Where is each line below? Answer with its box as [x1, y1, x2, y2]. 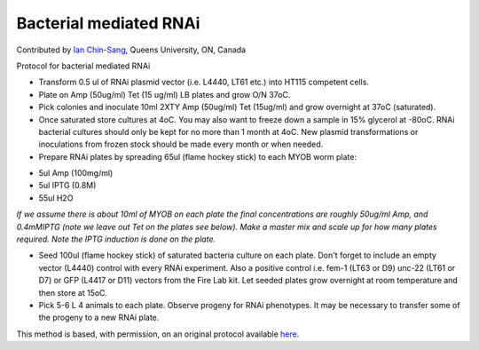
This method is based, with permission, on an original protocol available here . [16, 329, 300, 339]
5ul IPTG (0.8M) [38, 180, 97, 191]
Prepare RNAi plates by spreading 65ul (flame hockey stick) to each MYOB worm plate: [38, 151, 357, 162]
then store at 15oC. [38, 287, 108, 298]
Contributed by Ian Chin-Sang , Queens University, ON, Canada [16, 44, 247, 55]
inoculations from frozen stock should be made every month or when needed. [38, 139, 324, 150]
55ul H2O [38, 192, 74, 203]
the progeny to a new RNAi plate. [38, 312, 160, 323]
